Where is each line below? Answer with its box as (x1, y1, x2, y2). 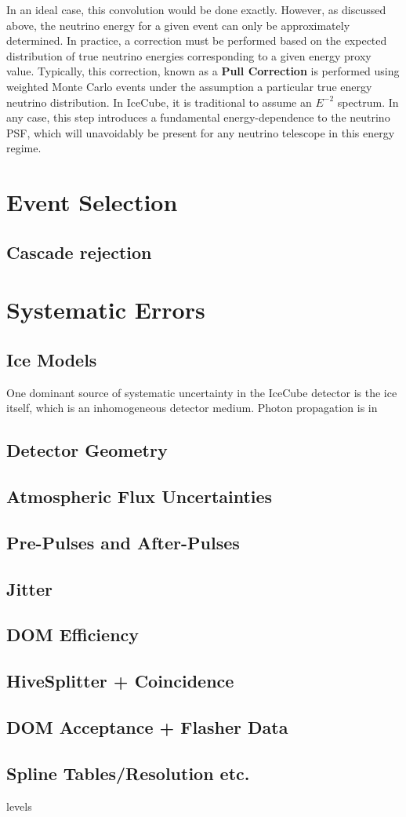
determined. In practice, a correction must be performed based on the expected (6, 32, 387, 49)
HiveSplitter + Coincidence (6, 669, 234, 693)
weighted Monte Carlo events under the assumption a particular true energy (6, 78, 372, 94)
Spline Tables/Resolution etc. (6, 760, 250, 785)
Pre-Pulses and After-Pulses (6, 530, 240, 554)
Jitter (6, 576, 53, 600)
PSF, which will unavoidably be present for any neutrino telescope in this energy (6, 124, 395, 140)
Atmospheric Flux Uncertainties (6, 484, 273, 509)
